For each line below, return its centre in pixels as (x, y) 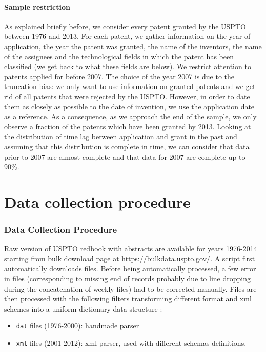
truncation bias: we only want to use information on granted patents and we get (130, 86)
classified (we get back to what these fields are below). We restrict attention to (128, 66)
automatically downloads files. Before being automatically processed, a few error (130, 268)
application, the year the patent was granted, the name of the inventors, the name (133, 46)
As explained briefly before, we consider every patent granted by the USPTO (125, 26)
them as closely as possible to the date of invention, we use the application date (129, 106)
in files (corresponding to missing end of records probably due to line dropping (127, 279)
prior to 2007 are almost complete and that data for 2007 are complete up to (125, 156)
